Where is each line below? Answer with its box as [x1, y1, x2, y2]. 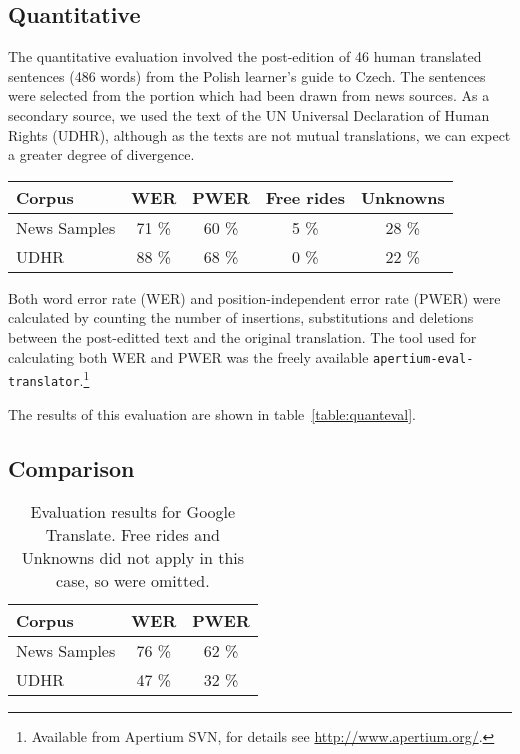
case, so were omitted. [56, 569, 210, 593]
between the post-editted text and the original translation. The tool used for [8, 326, 477, 347]
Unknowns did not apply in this [21, 546, 245, 570]
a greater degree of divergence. [8, 144, 195, 165]
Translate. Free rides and [45, 523, 221, 547]
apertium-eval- [373, 351, 474, 366]
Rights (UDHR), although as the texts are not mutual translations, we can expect [8, 124, 511, 145]
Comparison [8, 452, 135, 483]
